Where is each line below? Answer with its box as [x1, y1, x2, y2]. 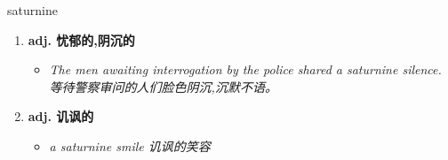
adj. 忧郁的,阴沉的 [28, 30, 135, 49]
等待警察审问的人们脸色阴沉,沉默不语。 [49, 77, 277, 95]
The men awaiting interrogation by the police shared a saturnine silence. [49, 60, 442, 79]
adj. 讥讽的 [28, 107, 94, 126]
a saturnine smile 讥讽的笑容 [49, 136, 211, 155]
